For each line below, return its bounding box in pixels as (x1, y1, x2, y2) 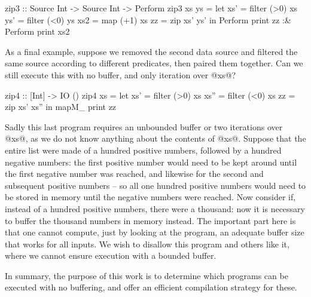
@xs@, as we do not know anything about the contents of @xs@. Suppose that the (5, 132, 306, 145)
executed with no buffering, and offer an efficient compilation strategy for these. (5, 281, 297, 293)
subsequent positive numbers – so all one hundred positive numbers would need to (5, 179, 306, 191)
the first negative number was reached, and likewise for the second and (5, 167, 264, 180)
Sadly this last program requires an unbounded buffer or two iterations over (5, 120, 283, 133)
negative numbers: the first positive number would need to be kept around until (5, 155, 297, 168)
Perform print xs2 (5, 25, 70, 38)
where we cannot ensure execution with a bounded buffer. (5, 249, 217, 262)
